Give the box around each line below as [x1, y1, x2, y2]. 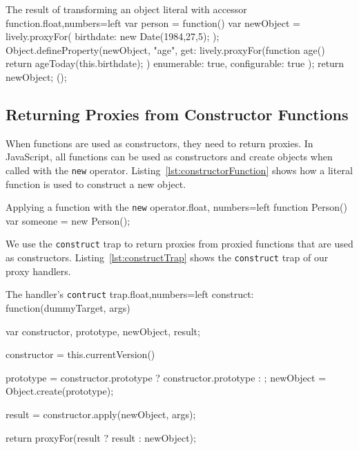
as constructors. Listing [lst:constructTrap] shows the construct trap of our [6, 250, 329, 265]
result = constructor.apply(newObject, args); [6, 406, 196, 421]
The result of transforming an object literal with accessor [6, 2, 247, 16]
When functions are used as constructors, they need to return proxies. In [6, 135, 313, 150]
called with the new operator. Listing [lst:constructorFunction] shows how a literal [6, 162, 353, 177]
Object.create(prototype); [6, 384, 114, 398]
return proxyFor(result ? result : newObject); [6, 430, 196, 444]
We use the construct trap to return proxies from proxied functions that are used [6, 236, 353, 251]
